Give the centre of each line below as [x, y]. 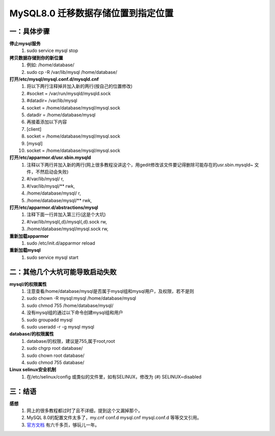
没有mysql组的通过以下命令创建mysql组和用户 [75, 313]
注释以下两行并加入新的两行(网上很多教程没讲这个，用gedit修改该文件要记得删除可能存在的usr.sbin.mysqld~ [140, 165]
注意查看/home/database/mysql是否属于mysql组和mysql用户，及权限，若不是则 [111, 291]
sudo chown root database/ [56, 355]
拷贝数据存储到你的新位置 [36, 58]
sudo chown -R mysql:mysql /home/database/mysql [81, 298]
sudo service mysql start [53, 257]
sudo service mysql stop [52, 50]
